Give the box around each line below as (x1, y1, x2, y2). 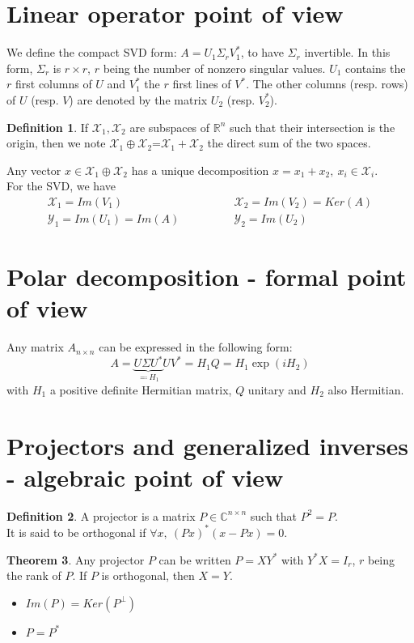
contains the (345, 59, 406, 76)
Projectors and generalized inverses (6, 428, 408, 462)
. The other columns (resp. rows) (246, 75, 408, 92)
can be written (158, 551, 231, 568)
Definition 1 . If (6, 118, 89, 135)
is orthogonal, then (101, 567, 195, 584)
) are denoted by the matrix (69, 91, 208, 108)
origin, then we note (6, 134, 106, 151)
